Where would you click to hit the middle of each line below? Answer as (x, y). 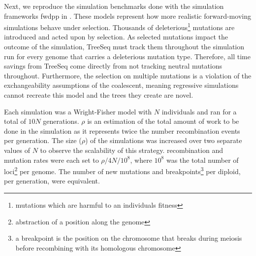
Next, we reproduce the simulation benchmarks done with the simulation (114, 6)
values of (17, 150)
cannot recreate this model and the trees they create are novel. (99, 95)
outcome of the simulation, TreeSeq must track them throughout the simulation (124, 47)
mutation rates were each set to (51, 160)
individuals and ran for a (199, 111)
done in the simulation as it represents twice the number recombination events (122, 130)
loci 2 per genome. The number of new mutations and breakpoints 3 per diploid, (122, 170)
